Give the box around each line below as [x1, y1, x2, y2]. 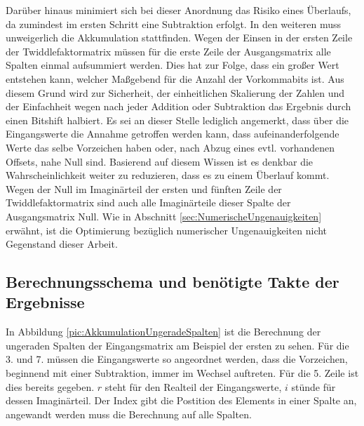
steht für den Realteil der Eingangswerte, [105, 379, 282, 394]
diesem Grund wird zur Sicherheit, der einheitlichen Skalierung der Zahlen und [6, 85, 345, 100]
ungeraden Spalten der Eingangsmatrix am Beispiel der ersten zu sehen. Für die [6, 338, 349, 352]
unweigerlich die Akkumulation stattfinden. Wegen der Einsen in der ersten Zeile [6, 30, 353, 45]
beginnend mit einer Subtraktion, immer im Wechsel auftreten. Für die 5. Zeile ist [6, 366, 359, 380]
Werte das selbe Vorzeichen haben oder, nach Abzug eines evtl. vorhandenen [6, 140, 335, 154]
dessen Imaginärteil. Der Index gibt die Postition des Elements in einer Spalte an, [6, 393, 357, 408]
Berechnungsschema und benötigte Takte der [6, 271, 339, 293]
